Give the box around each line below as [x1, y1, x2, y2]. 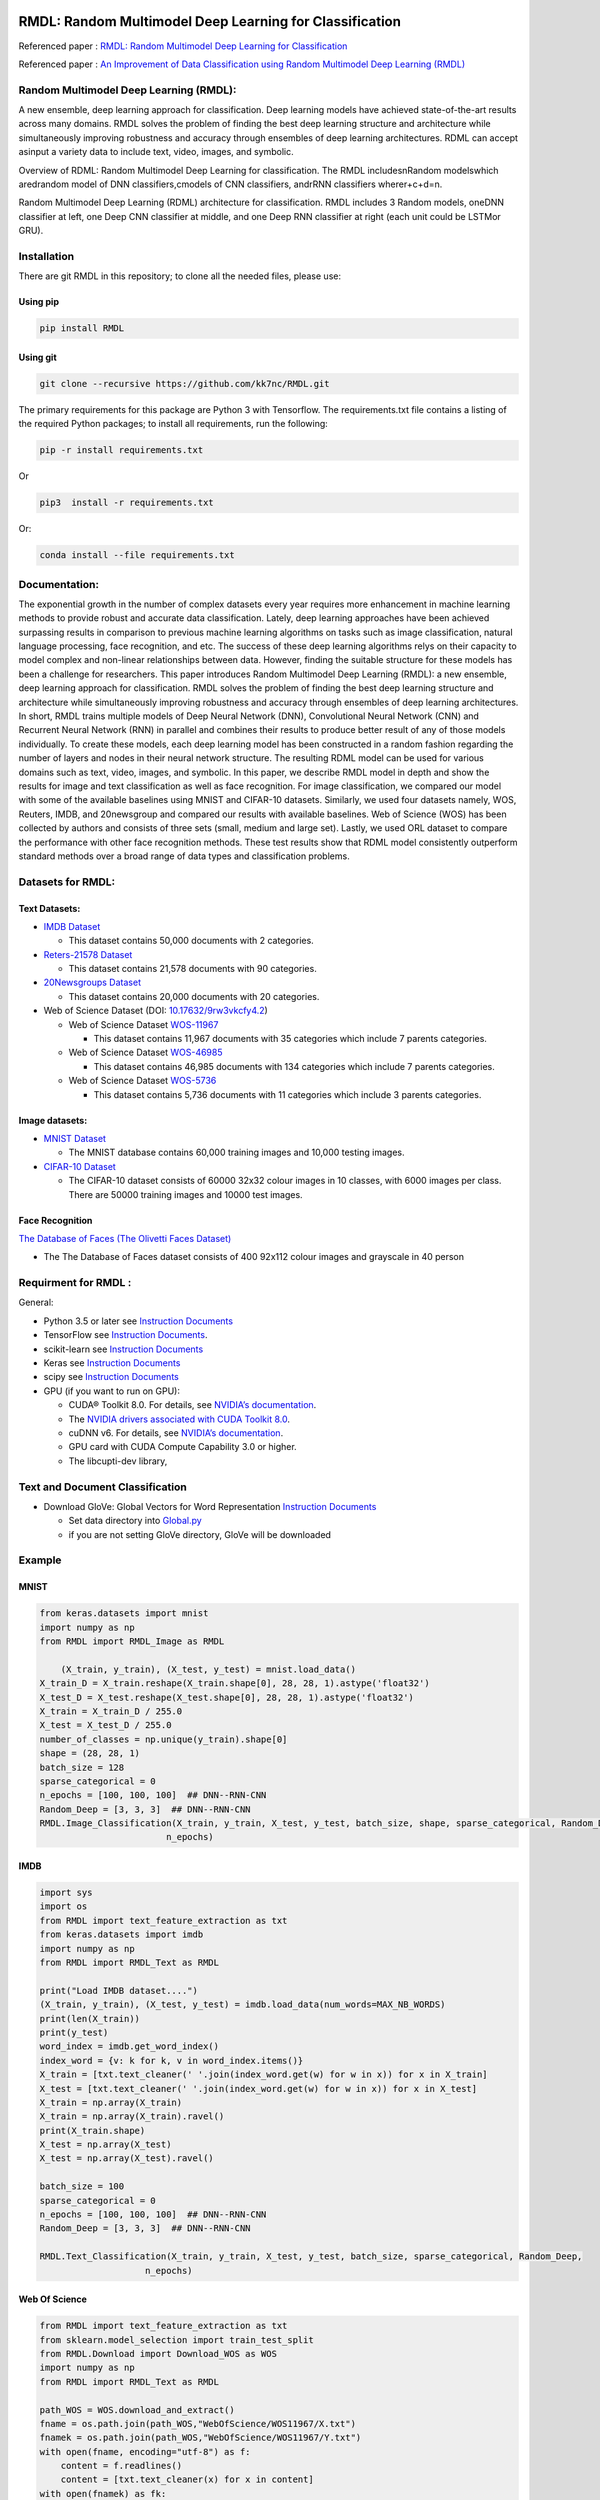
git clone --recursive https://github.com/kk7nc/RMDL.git [39, 378, 330, 389]
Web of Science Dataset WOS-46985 [68, 1046, 224, 1059]
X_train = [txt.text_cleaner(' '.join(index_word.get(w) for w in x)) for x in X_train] [39, 2069, 489, 2080]
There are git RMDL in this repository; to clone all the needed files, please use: [18, 270, 342, 282]
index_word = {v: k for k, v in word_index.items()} [39, 2055, 304, 2066]
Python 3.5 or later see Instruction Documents [43, 1315, 234, 1327]
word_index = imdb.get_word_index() [39, 2041, 220, 2052]
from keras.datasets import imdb [39, 1929, 204, 1940]
